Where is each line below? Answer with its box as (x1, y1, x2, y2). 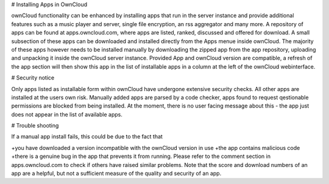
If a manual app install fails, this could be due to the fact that (11, 133, 163, 140)
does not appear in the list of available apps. (11, 111, 123, 118)
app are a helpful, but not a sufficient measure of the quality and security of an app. (11, 170, 222, 177)
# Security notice (11, 74, 55, 81)
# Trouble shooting (11, 122, 59, 129)
